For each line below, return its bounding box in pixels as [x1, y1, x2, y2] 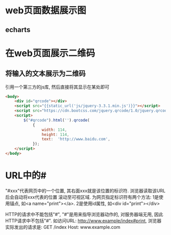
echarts [5, 25, 31, 34]
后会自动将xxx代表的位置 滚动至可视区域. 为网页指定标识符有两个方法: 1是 [5, 194, 159, 200]
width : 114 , [41, 127, 67, 132]
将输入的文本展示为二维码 [5, 69, 85, 78]
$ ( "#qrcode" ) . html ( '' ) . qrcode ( [23, 118, 90, 123]
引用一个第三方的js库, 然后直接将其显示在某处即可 [5, 84, 109, 90]
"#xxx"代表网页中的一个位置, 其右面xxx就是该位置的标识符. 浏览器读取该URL [5, 187, 166, 194]
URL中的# [5, 170, 47, 181]
